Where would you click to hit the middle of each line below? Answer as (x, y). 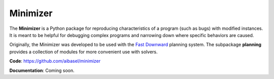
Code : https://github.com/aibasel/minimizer (55, 61)
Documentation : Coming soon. (42, 70)
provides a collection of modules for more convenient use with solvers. (83, 52)
